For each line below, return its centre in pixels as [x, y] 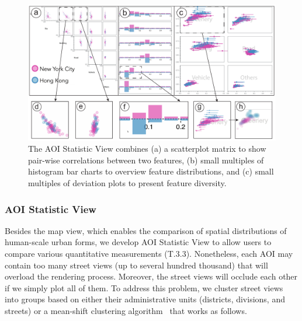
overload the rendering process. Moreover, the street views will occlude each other [151, 276]
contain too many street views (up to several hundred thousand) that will [136, 265]
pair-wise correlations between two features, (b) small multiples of [146, 160]
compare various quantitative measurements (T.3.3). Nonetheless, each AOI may [149, 254]
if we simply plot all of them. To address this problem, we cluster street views [144, 287]
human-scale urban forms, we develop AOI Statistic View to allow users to [138, 242]
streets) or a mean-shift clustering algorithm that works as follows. [126, 311]
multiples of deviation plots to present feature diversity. [127, 183]
